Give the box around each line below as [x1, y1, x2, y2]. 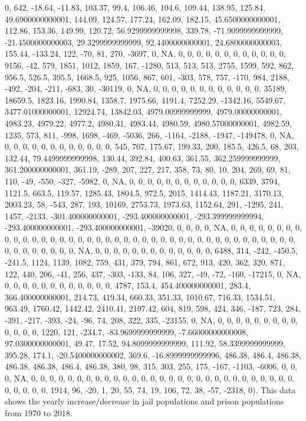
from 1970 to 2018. [5, 406, 73, 419]
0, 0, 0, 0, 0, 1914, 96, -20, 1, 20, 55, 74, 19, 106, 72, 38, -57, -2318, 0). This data [5, 383, 296, 396]
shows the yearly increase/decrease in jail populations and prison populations [5, 395, 284, 407]
